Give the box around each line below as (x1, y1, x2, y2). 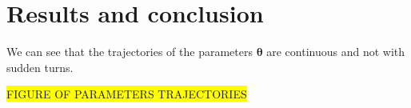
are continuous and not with (266, 43, 405, 60)
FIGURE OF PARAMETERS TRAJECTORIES (6, 86, 247, 102)
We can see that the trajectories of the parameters (6, 43, 253, 60)
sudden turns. (6, 58, 74, 75)
